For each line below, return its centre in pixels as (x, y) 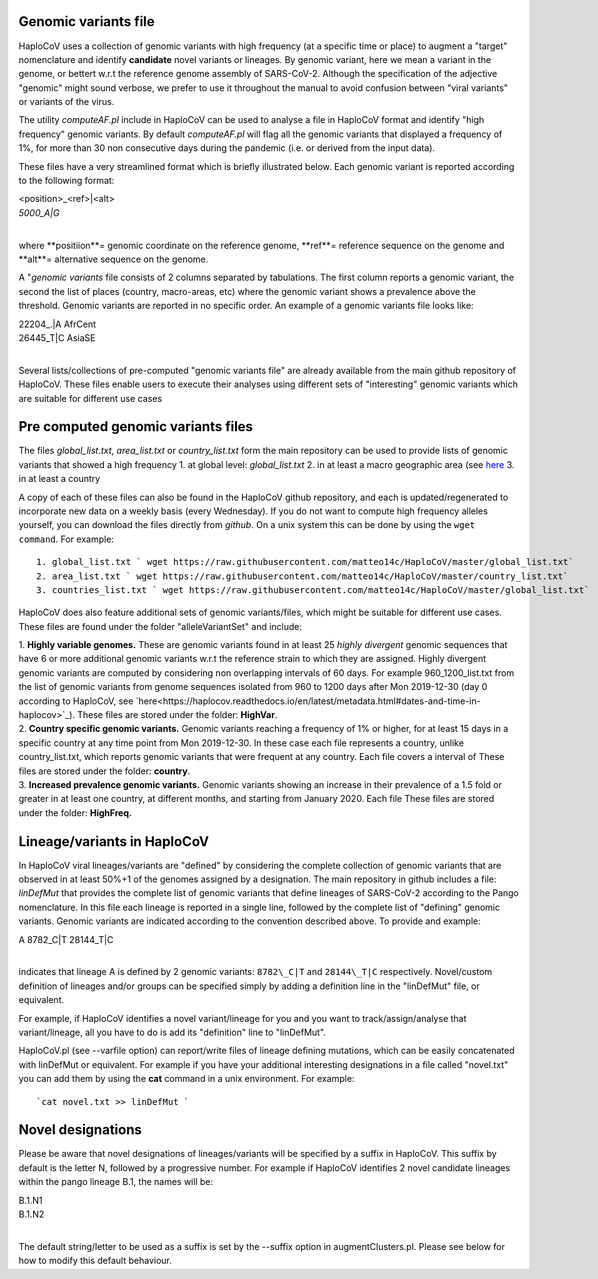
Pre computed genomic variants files (136, 426)
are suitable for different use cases (90, 398)
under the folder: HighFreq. (75, 812)
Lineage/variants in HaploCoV (114, 841)
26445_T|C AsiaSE (57, 337)
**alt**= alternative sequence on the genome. (113, 259)
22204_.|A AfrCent (57, 324)
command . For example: (66, 539)
